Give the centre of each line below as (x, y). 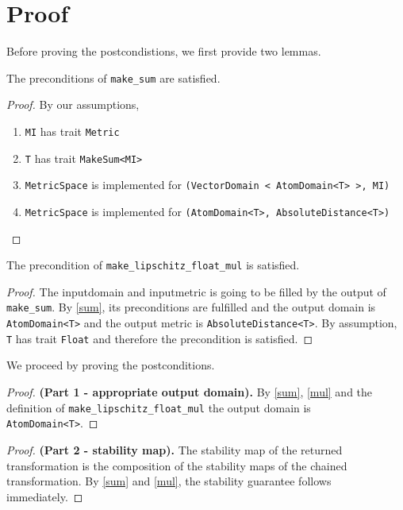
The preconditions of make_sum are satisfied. (113, 77)
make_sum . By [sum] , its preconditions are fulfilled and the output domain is (191, 307)
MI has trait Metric (72, 131)
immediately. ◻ (45, 496)
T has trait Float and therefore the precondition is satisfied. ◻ (160, 338)
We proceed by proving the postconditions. (111, 365)
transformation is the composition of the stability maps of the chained (177, 465)
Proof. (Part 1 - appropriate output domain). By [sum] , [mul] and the (190, 392)
